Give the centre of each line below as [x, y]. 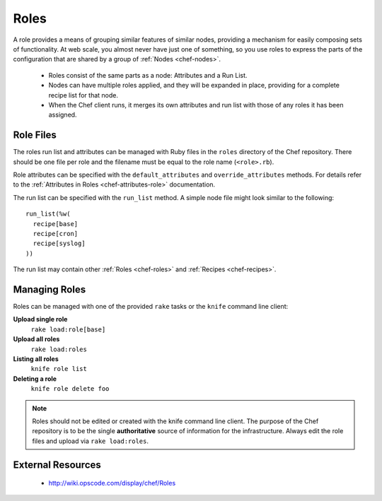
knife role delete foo [70, 389]
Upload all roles [36, 339]
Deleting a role [35, 379]
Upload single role [40, 319]
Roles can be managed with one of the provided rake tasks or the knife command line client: [151, 306]
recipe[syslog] [59, 243]
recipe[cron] [56, 234]
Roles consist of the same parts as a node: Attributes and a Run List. [148, 75]
